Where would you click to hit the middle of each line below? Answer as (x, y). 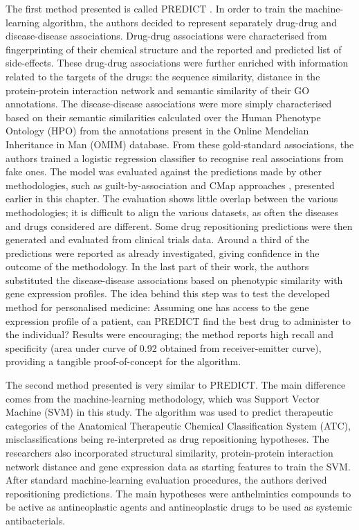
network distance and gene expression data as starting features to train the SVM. (178, 466)
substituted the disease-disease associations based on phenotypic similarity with (174, 280)
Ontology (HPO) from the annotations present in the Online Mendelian (157, 131)
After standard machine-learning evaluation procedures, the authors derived (166, 480)
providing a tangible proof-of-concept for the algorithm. (123, 361)
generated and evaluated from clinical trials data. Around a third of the (157, 239)
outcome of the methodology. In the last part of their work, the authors (157, 266)
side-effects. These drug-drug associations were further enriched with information (177, 63)
